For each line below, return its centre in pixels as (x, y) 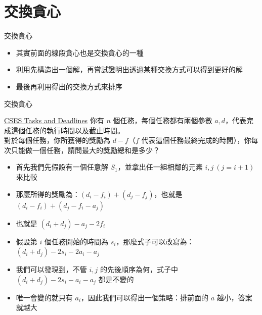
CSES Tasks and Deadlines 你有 (54, 120)
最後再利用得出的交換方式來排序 (69, 86)
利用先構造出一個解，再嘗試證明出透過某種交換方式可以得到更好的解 (129, 69)
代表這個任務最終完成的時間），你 (196, 140)
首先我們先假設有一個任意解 (62, 167)
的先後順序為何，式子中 (139, 269)
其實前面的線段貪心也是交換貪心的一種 (80, 52)
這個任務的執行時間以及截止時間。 (68, 130)
